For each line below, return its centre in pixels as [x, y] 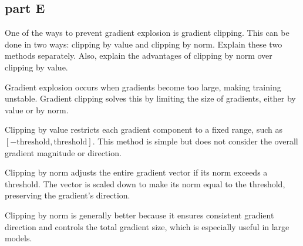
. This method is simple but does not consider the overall [195, 141]
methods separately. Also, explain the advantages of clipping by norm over [139, 55]
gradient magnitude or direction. [63, 152]
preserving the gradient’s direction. [68, 195]
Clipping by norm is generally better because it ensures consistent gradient [139, 215]
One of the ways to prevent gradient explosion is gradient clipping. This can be [147, 33]
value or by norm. [37, 109]
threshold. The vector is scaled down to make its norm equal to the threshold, [145, 183]
